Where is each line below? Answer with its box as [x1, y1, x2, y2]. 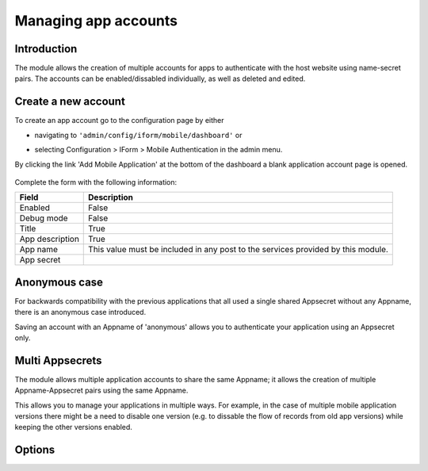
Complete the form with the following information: [14, 177, 178, 186]
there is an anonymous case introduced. [14, 308, 147, 317]
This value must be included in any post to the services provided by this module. [88, 244, 388, 255]
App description [19, 234, 79, 245]
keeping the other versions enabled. [14, 423, 132, 432]
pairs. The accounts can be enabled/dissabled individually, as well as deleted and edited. [14, 74, 306, 83]
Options [14, 443, 55, 457]
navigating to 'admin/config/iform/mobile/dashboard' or [34, 130, 243, 140]
